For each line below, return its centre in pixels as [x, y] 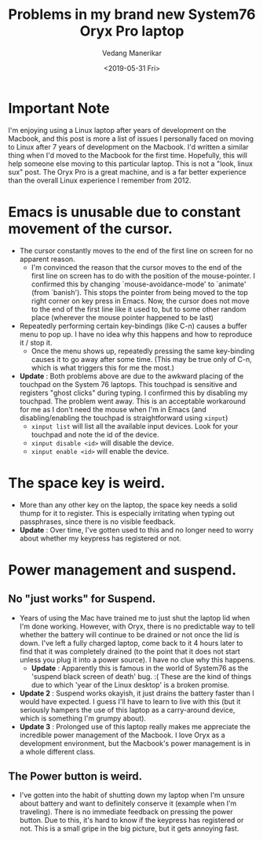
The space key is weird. [87, 483]
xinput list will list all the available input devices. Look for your [135, 426]
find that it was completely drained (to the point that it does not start [130, 651]
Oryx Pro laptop [132, 31]
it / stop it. [36, 342]
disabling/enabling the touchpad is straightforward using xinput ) [124, 418]
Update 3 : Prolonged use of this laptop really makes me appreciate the [135, 726]
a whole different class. [57, 751]
